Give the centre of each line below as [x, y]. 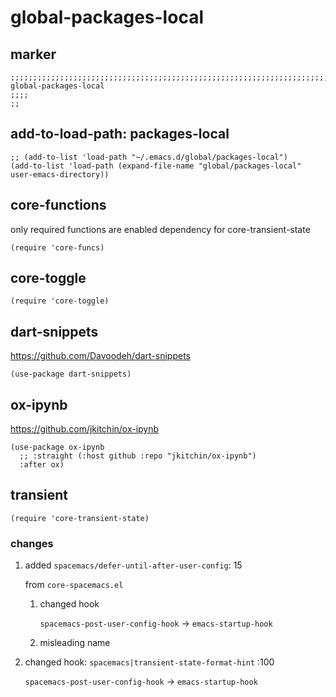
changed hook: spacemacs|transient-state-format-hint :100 [149, 662]
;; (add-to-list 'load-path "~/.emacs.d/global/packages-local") [149, 157]
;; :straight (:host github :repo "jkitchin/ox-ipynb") [138, 456]
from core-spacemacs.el [74, 585]
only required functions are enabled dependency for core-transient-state [160, 229]
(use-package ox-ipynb [57, 447]
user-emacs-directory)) [60, 174]
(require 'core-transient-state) [80, 518]
